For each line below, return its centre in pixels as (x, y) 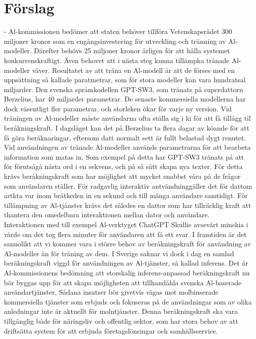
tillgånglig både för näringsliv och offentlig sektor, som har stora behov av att (121, 321)
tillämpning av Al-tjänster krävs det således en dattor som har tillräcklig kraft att (128, 205)
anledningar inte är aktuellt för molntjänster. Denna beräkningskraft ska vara (121, 311)
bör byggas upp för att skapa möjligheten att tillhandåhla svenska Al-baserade (123, 282)
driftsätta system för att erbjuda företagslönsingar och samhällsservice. (111, 330)
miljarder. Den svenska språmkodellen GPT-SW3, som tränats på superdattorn (124, 89)
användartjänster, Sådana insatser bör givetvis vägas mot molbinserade (111, 292)
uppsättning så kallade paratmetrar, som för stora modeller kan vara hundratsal (125, 80)
